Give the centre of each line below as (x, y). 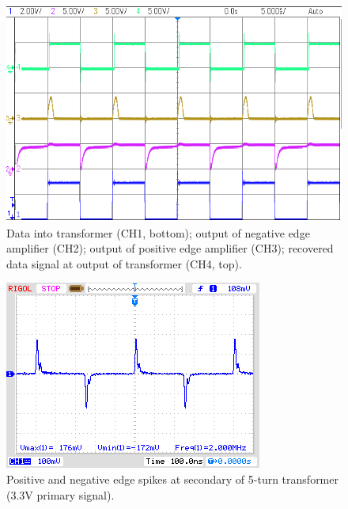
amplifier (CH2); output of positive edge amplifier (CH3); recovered (170, 248)
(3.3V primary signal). (61, 494)
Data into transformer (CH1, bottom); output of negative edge (158, 232)
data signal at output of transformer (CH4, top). (124, 263)
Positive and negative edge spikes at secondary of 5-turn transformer (172, 479)
